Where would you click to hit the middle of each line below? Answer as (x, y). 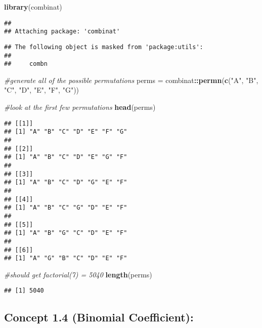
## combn (26, 64)
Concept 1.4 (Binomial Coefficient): (99, 317)
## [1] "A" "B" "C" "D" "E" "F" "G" (66, 132)
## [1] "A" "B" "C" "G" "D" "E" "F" (66, 208)
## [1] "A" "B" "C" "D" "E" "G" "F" (66, 157)
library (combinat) (33, 7)
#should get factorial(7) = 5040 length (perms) (78, 274)
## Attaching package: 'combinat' (62, 32)
